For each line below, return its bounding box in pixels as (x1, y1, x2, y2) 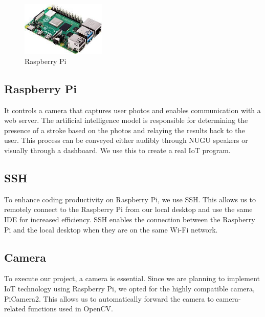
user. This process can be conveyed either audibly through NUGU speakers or (4, 135, 248, 145)
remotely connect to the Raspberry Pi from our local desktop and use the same (4, 204, 253, 215)
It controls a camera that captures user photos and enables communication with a (4, 104, 261, 115)
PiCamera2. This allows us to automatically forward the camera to (4, 293, 214, 304)
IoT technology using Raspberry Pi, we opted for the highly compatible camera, (4, 283, 255, 293)
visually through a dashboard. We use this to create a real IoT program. (4, 144, 231, 155)
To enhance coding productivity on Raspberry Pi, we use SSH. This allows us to (4, 194, 256, 204)
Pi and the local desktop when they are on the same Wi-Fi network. (4, 224, 218, 235)
